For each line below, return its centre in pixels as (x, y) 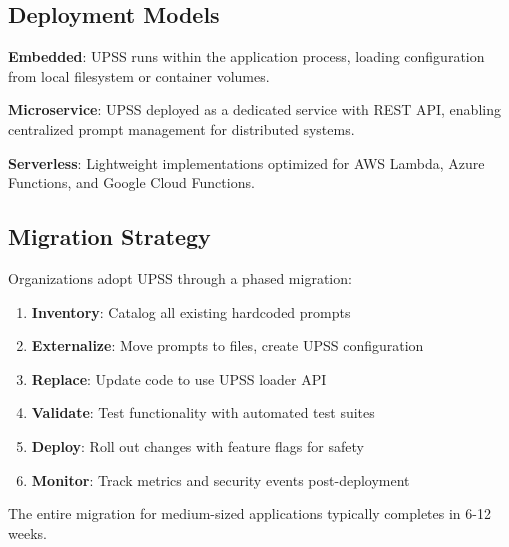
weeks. (27, 532)
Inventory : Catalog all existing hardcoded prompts (191, 311)
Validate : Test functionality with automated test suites (203, 412)
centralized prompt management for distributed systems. (181, 128)
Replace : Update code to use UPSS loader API (179, 378)
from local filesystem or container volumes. (139, 75)
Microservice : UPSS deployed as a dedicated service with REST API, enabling (254, 109)
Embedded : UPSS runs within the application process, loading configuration (246, 56)
